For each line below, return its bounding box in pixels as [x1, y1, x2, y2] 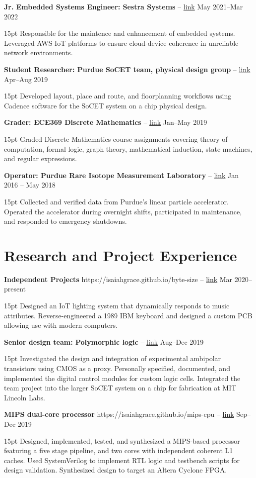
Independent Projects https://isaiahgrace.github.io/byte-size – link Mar [4, 274, 233, 284]
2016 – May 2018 [4, 180, 56, 190]
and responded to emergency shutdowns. [4, 216, 127, 226]
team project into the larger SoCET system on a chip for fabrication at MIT [4, 382, 237, 393]
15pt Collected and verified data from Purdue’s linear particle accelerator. [4, 196, 229, 206]
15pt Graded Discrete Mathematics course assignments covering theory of [4, 133, 228, 144]
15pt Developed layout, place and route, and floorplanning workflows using [4, 91, 232, 101]
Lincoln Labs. [4, 392, 45, 402]
